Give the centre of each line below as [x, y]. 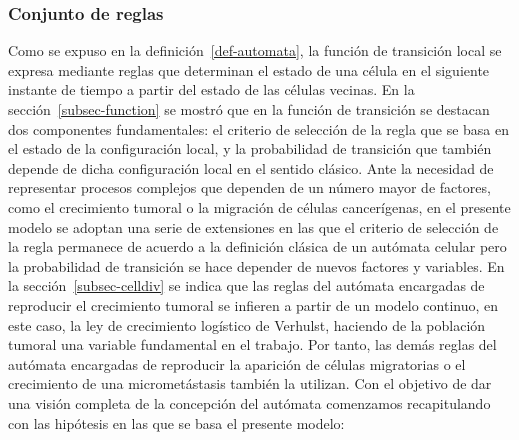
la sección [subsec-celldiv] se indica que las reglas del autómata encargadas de [246, 285]
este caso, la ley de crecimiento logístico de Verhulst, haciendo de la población [247, 324]
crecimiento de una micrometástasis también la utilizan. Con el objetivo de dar [250, 383]
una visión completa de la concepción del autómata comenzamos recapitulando [249, 402]
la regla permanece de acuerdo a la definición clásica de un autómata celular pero [257, 246]
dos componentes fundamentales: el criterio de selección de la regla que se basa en [259, 128]
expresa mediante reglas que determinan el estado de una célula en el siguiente [249, 69]
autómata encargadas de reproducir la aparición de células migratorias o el [237, 363]
